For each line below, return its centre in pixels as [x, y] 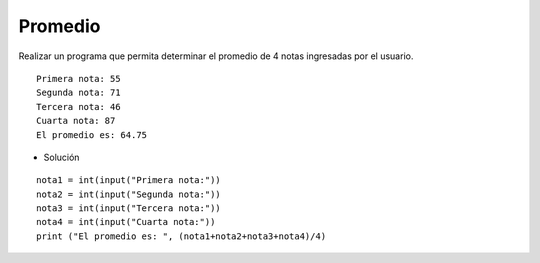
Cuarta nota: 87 [76, 121]
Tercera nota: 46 [78, 106]
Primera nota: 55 [78, 78]
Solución [61, 157]
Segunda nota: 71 [78, 93]
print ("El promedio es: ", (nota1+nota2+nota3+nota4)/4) [181, 236]
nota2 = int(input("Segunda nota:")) [129, 194]
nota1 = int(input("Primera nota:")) [129, 180]
